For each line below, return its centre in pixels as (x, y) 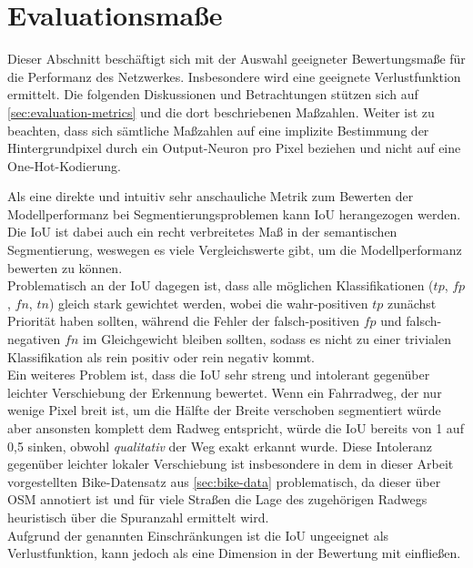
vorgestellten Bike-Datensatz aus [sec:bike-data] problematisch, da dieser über (224, 481)
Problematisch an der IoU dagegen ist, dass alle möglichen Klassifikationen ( (221, 285)
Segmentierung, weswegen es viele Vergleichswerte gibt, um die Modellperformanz (235, 250)
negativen (34, 339)
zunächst (412, 303)
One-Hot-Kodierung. (64, 165)
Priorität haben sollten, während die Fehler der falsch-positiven (184, 321)
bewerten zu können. (65, 267)
